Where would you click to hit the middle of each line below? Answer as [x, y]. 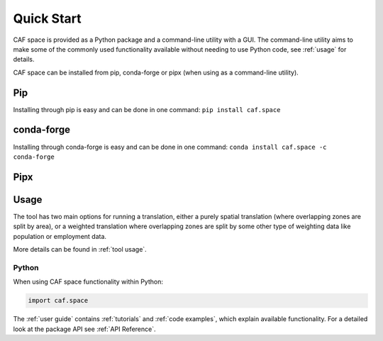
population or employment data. [60, 236]
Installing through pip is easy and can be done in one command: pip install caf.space [147, 109]
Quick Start [47, 18]
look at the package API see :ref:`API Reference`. [84, 329]
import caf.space [58, 301]
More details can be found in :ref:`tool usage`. [80, 250]
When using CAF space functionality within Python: [88, 282]
